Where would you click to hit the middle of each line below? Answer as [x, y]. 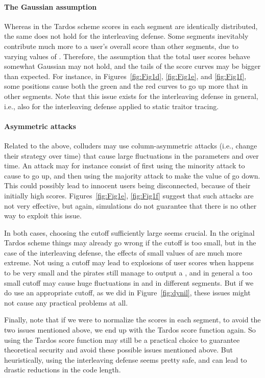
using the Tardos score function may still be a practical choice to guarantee [122, 339]
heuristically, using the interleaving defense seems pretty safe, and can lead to [126, 359]
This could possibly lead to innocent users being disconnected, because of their [127, 185]
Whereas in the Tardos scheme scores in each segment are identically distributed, [131, 26]
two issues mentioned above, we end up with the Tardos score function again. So [130, 330]
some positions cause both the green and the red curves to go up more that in [126, 86]
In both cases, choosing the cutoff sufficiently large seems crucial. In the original [129, 232]
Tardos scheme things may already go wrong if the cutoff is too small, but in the [130, 243]
